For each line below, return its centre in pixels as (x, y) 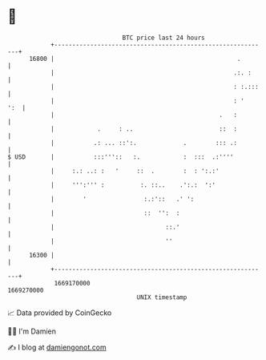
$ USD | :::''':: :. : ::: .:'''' (121, 157)
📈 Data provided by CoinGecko (60, 313)
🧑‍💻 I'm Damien (32, 331)
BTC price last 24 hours (163, 38)
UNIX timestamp (162, 297)
